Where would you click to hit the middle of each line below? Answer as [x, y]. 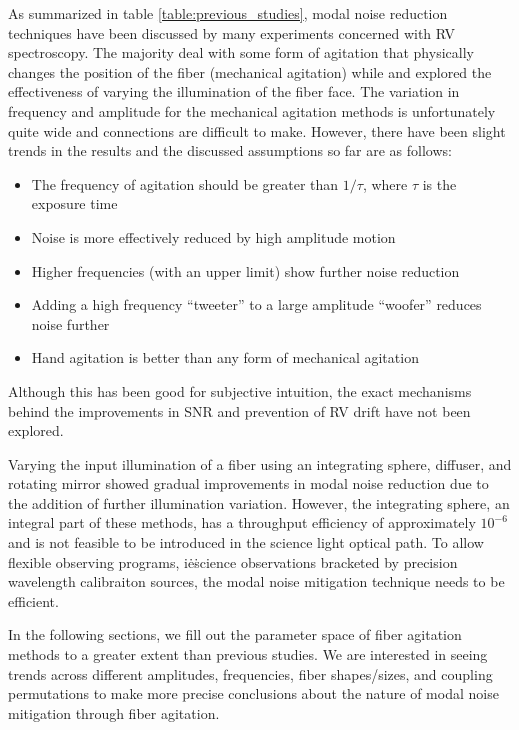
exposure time [74, 203]
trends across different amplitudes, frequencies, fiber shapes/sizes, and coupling [250, 673]
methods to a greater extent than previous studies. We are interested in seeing [248, 654]
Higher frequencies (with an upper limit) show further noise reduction [245, 270]
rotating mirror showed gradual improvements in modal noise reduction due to [248, 483]
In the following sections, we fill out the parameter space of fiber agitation [235, 634]
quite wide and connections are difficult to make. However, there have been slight [257, 130]
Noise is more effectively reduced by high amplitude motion [213, 236]
